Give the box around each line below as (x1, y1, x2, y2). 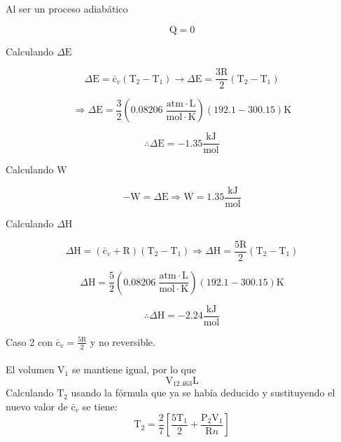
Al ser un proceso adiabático (6, 1, 128, 15)
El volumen (6, 362, 55, 377)
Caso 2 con (6, 334, 53, 349)
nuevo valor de (6, 399, 68, 413)
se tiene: (82, 399, 118, 413)
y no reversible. (90, 334, 155, 349)
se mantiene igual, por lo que (71, 362, 197, 377)
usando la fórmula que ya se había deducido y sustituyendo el (71, 385, 335, 400)
